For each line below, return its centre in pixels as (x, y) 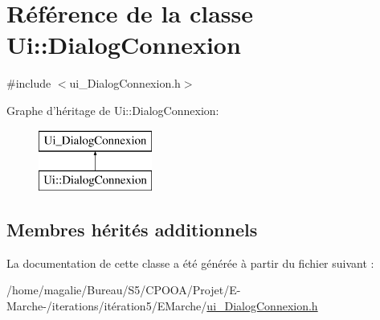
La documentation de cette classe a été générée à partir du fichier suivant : (190, 263)
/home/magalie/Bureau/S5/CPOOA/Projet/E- (124, 290)
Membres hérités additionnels (132, 230)
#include (29, 83)
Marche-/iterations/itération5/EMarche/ (107, 306)
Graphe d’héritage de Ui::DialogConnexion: (113, 110)
